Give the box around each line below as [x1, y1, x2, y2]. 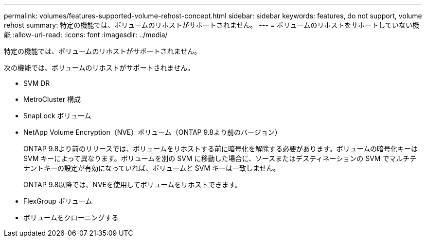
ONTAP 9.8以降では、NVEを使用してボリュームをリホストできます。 [23, 180, 242, 189]
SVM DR [23, 79, 50, 87]
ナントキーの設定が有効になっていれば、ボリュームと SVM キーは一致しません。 [23, 164, 280, 172]
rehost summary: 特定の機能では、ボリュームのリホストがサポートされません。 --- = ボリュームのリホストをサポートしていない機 [4, 21, 419, 29]
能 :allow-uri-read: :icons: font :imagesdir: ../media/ [4, 31, 168, 39]
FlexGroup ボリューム [23, 197, 92, 205]
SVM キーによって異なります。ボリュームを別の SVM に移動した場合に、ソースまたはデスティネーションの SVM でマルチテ [23, 154, 417, 162]
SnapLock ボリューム [23, 112, 91, 120]
